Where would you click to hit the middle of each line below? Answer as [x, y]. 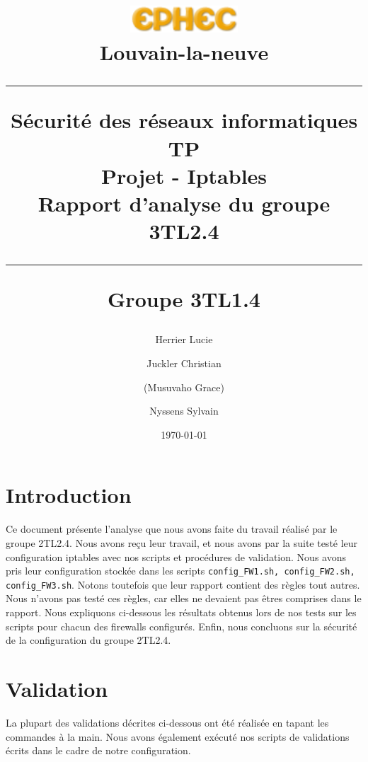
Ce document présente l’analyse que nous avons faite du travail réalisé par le [172, 529]
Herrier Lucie [184, 339]
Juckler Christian [184, 363]
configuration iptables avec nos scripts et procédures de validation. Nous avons [176, 556]
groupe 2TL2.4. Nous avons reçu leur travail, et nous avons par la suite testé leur [182, 542]
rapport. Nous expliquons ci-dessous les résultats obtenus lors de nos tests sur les [181, 612]
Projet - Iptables [184, 175]
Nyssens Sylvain [184, 411]
